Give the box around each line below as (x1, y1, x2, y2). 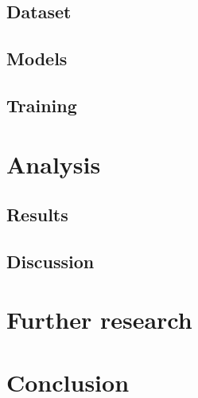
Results (6, 202, 68, 227)
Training (6, 92, 77, 117)
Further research (6, 303, 192, 336)
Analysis (6, 147, 101, 180)
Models (6, 46, 68, 71)
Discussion (6, 248, 95, 273)
